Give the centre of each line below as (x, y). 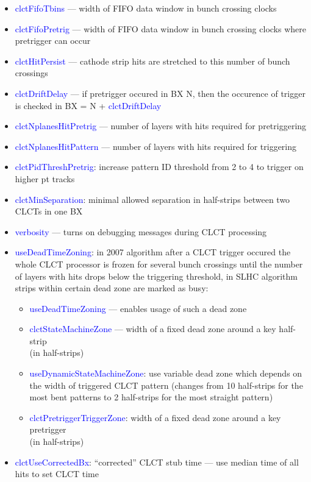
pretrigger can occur (53, 41)
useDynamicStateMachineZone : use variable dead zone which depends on (166, 373)
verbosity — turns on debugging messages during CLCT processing (141, 231)
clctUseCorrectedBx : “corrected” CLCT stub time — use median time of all (157, 462)
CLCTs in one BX (49, 211)
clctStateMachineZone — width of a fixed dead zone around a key (153, 329)
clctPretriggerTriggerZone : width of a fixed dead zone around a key (155, 417)
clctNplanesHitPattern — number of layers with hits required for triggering (156, 146)
